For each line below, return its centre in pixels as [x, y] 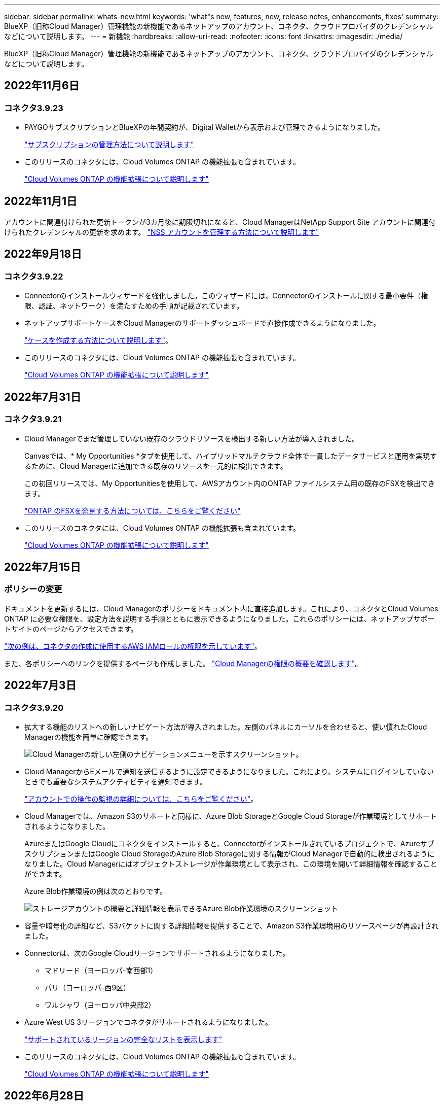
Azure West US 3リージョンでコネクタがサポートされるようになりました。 [149, 1022]
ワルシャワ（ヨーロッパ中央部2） [100, 1005]
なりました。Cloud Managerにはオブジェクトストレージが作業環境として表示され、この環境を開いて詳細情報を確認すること [231, 864]
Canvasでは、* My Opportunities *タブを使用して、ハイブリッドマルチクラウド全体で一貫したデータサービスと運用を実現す [231, 456]
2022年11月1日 [41, 201]
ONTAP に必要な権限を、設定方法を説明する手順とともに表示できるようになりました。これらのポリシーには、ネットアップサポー [219, 618]
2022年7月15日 [43, 567]
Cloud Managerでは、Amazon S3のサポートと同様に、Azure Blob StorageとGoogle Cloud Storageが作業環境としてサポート [231, 816]
